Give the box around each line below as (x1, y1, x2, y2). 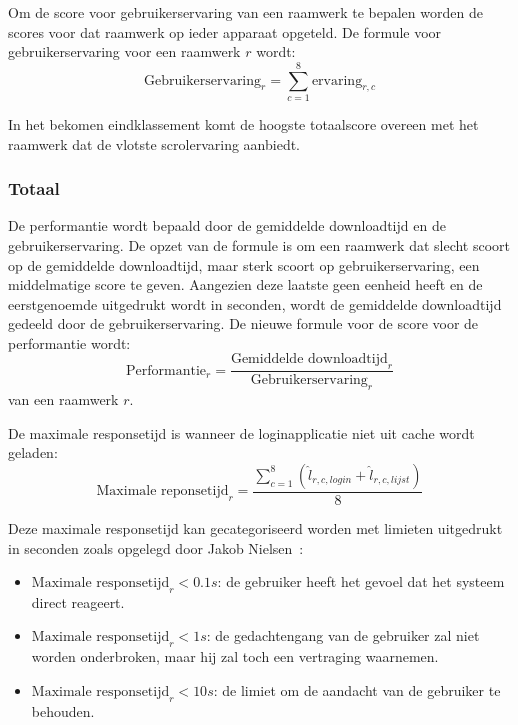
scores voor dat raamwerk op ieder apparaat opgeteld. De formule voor (8, 21, 442, 42)
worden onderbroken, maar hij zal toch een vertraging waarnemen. (31, 646, 439, 667)
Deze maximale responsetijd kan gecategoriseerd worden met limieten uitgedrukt (8, 517, 503, 538)
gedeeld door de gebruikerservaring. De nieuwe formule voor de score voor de (8, 313, 479, 334)
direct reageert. (31, 591, 125, 612)
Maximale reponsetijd (96, 484, 229, 499)
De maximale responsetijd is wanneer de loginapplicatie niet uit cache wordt (8, 422, 475, 443)
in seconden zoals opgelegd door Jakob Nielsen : (8, 537, 304, 558)
